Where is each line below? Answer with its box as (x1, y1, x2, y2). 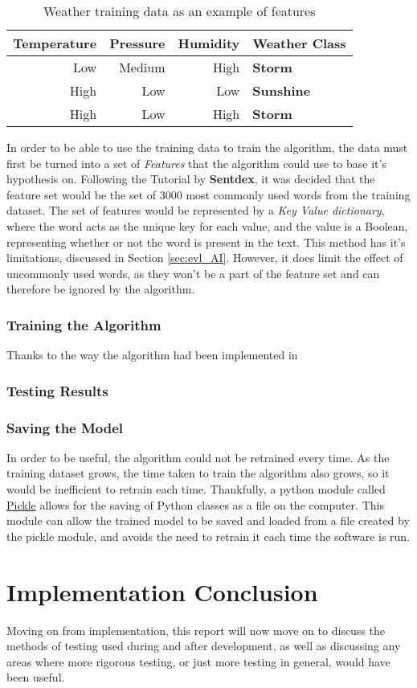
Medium (119, 58, 166, 76)
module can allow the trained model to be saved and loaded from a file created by (6, 512, 410, 529)
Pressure (109, 34, 166, 52)
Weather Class (252, 34, 346, 52)
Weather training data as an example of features (43, 2, 316, 20)
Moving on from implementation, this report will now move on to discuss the (6, 621, 385, 638)
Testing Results (6, 380, 108, 400)
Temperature (13, 34, 97, 52)
